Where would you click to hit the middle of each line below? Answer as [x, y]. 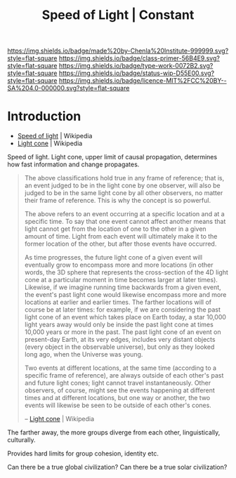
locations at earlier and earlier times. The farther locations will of [118, 303]
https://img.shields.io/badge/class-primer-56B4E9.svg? [139, 58]
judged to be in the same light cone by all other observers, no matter [124, 193]
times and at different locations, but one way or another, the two [117, 398]
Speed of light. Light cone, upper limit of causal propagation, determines [112, 157]
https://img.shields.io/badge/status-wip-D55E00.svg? [137, 73]
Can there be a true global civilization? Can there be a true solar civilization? [117, 467]
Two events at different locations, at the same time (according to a [120, 368]
